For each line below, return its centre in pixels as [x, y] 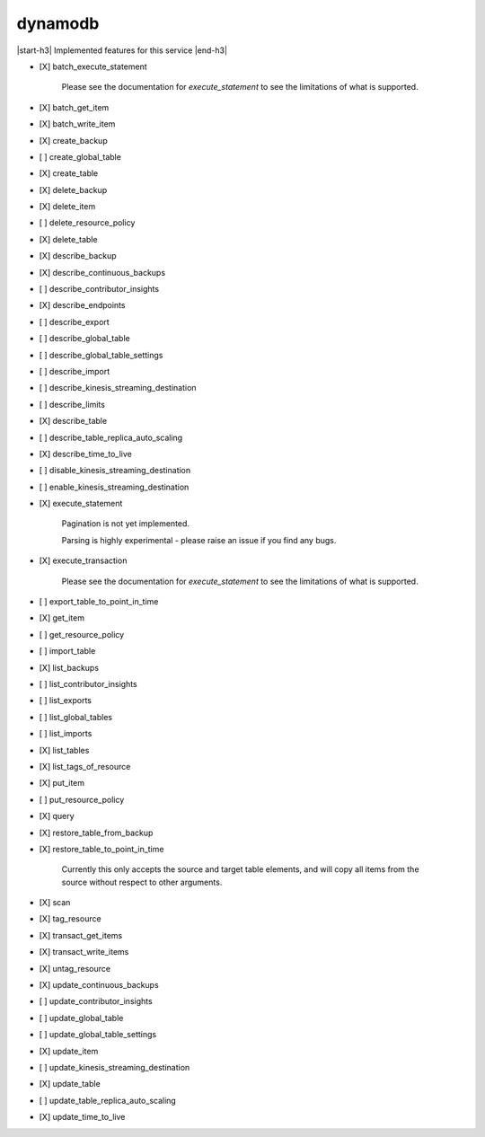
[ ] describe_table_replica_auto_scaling [111, 437]
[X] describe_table [73, 421]
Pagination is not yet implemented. [126, 524]
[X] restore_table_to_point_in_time [101, 849]
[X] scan [55, 903]
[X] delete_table [68, 239]
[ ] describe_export [74, 322]
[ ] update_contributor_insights [96, 1001]
